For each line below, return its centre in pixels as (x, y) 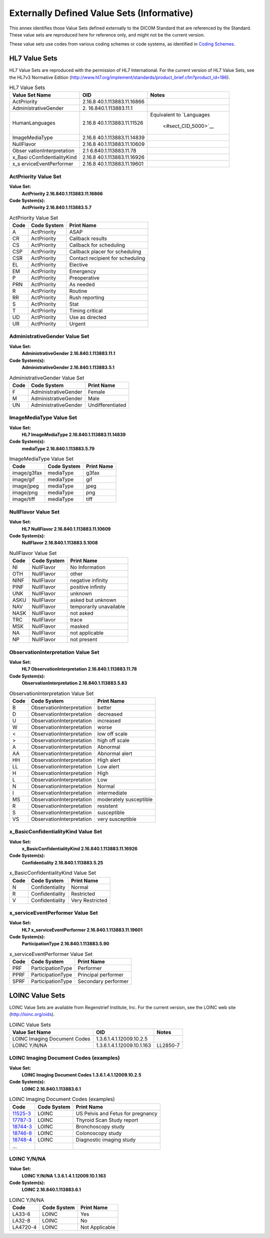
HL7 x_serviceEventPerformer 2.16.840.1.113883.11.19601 (82, 929)
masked (79, 626)
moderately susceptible (125, 799)
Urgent (77, 324)
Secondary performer (103, 981)
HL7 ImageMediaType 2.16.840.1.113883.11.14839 (74, 434)
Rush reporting (87, 297)
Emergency (83, 271)
